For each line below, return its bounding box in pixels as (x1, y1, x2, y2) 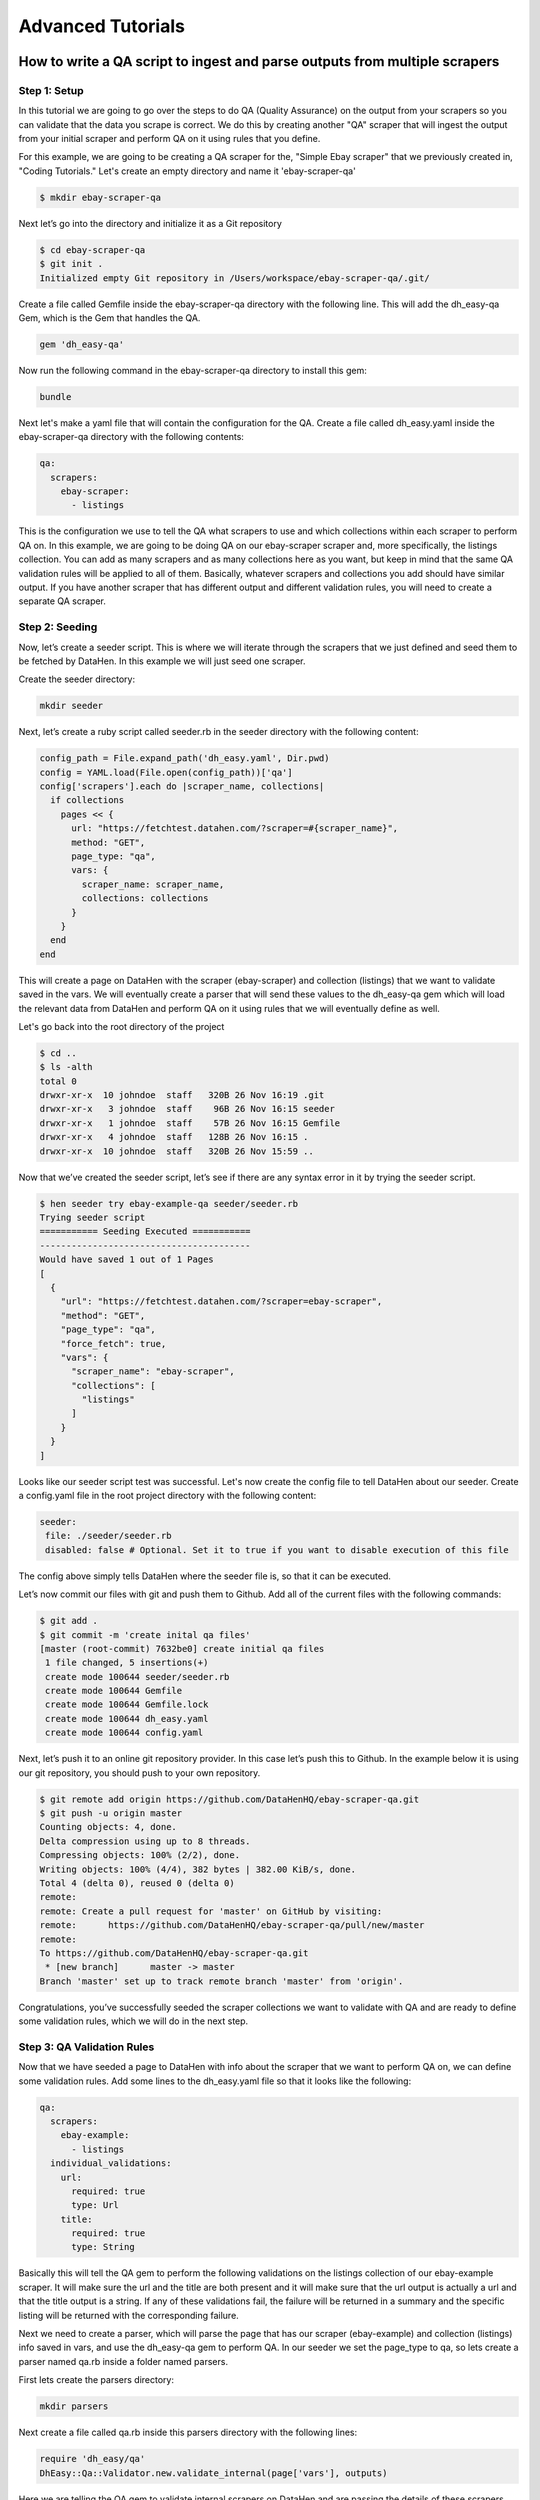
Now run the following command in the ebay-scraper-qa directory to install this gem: (18, 364, 367, 376)
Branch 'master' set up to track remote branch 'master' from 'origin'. (39, 1975, 404, 1987)
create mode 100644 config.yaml (45, 1727, 204, 1739)
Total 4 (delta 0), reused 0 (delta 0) (39, 1877, 235, 1889)
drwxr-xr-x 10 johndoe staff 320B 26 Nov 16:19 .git (39, 1090, 325, 1101)
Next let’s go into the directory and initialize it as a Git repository (18, 217, 282, 229)
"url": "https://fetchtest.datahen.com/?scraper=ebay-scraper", (60, 1296, 383, 1307)
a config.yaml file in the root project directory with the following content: (18, 1490, 317, 1501)
